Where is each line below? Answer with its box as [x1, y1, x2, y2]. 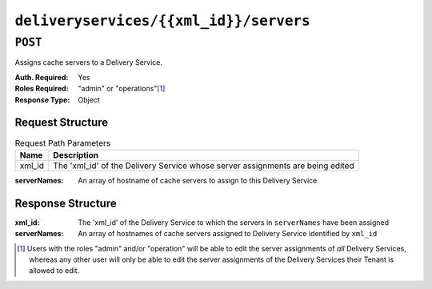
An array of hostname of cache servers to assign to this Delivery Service [78, 175, 318, 185]
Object [78, 94, 100, 104]
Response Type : [14, 94, 70, 104]
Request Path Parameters [14, 137, 111, 148]
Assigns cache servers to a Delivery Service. [14, 58, 163, 67]
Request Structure [14, 116, 109, 130]
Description [53, 149, 99, 160]
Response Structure [14, 196, 117, 210]
